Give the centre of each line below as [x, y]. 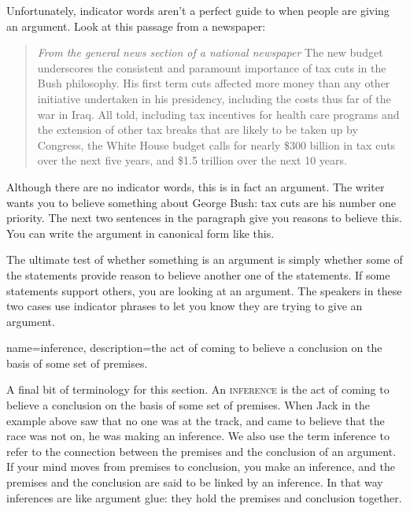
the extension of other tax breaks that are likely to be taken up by [198, 130]
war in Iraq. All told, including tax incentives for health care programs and [218, 114]
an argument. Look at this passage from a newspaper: [136, 26]
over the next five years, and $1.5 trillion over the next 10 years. [192, 160]
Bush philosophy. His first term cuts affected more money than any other [214, 83]
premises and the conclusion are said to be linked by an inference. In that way [195, 482]
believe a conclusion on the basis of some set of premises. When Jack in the [188, 405]
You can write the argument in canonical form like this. [140, 233]
